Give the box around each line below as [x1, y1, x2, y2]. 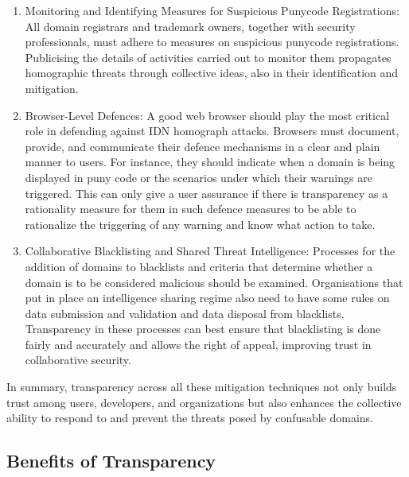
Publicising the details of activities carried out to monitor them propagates [25, 48, 391, 65]
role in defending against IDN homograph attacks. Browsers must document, [25, 122, 399, 139]
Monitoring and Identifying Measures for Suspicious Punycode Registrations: [25, 2, 399, 18]
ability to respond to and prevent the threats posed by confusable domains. [6, 409, 373, 426]
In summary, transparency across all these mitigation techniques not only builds [6, 378, 397, 395]
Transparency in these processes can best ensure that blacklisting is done [25, 320, 381, 337]
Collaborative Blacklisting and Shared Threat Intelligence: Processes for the [25, 242, 395, 259]
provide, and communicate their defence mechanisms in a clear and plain [25, 138, 380, 154]
